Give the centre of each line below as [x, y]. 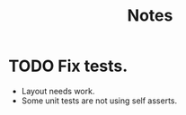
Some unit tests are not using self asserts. [99, 101]
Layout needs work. [58, 91]
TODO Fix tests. [68, 66]
